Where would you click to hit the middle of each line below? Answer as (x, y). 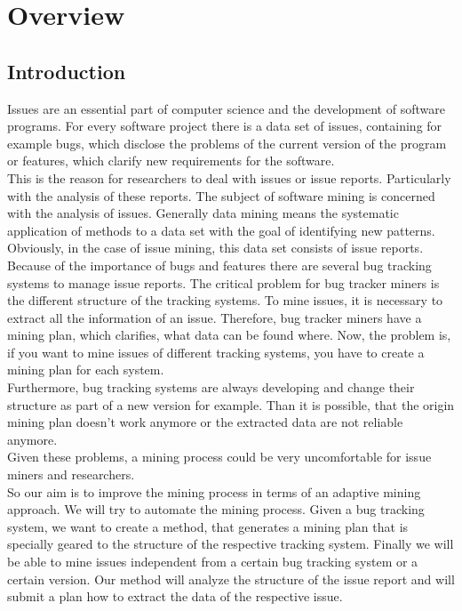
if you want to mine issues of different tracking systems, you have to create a (216, 352)
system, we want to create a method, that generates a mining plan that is (208, 526)
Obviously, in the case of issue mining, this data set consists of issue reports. (215, 248)
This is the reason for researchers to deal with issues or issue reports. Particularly (229, 177)
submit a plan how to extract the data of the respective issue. (175, 596)
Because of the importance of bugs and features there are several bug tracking (219, 265)
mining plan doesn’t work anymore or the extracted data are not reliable (205, 422)
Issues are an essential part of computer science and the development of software (226, 108)
